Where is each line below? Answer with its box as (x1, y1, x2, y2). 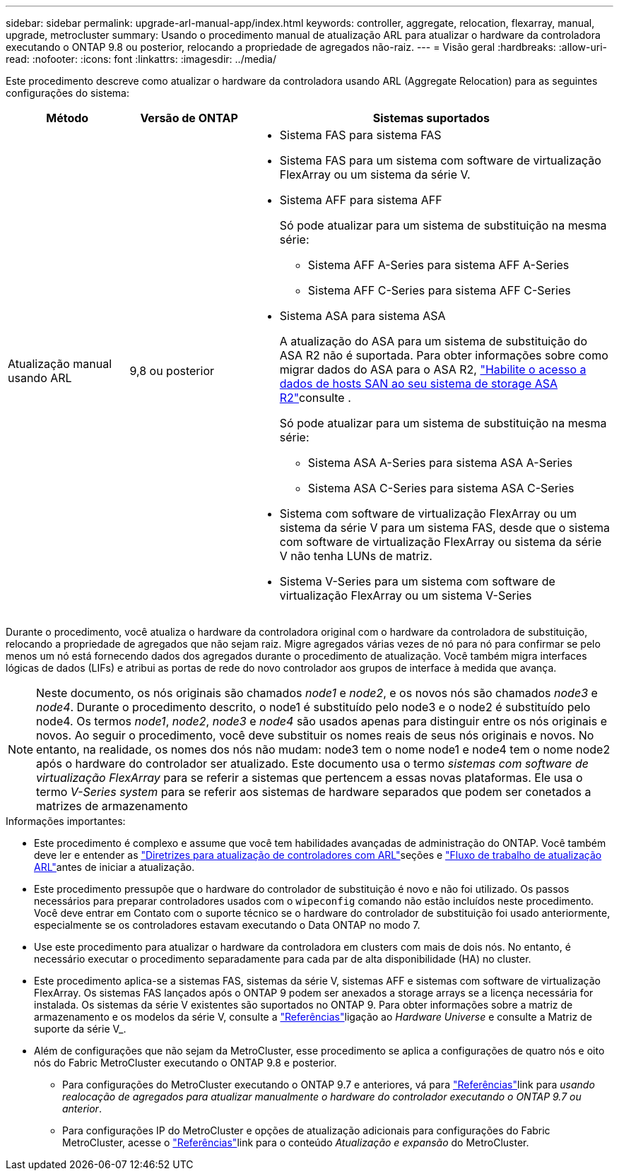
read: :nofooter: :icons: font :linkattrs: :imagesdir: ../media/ (6, 53, 276, 65)
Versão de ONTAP (140, 111, 238, 125)
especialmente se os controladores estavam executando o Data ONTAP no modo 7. (34, 919, 420, 931)
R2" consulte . (279, 391, 351, 405)
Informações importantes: (6, 815, 126, 827)
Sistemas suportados (372, 111, 490, 125)
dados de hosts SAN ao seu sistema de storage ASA (279, 376, 558, 391)
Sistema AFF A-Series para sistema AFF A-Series (307, 258, 570, 272)
